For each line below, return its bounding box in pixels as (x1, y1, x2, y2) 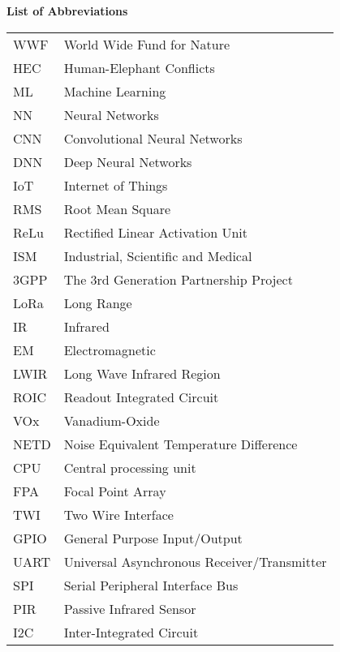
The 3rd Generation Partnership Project (63, 269, 293, 289)
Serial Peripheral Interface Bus (63, 575, 239, 594)
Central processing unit (63, 457, 196, 477)
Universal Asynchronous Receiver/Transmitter (63, 551, 327, 571)
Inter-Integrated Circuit (63, 622, 199, 641)
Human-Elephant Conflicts (63, 58, 215, 77)
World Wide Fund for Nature (63, 34, 230, 54)
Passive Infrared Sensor (63, 598, 196, 618)
